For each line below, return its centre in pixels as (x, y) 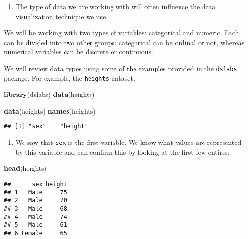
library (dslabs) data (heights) (49, 94)
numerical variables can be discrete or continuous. (79, 52)
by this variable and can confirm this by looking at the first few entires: (123, 152)
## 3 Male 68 (35, 208)
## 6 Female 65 (35, 233)
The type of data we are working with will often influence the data (115, 6)
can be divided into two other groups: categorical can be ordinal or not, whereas (124, 42)
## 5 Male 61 (35, 225)
